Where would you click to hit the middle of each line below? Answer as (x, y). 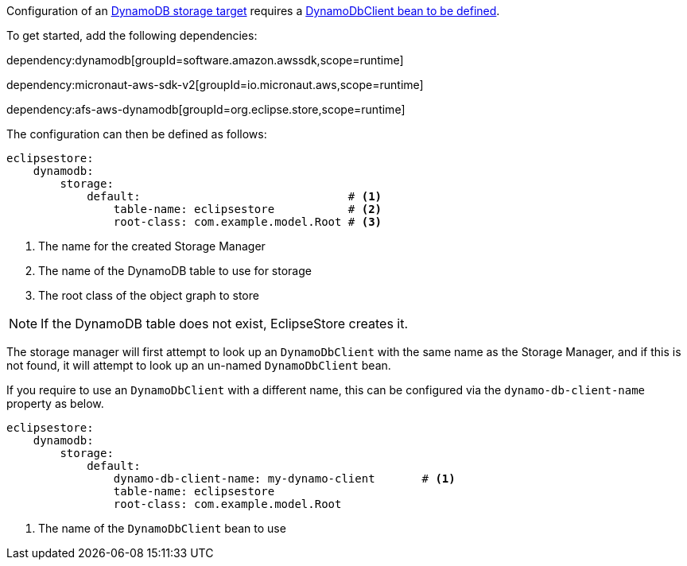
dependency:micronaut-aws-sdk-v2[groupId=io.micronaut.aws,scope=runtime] (215, 85)
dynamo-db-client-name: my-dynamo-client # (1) (284, 479)
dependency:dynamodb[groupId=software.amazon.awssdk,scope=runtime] (205, 60)
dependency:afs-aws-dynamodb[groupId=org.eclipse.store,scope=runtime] (206, 109)
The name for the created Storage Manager (152, 246)
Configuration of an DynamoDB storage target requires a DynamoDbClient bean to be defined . (253, 11)
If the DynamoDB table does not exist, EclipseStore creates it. (225, 324)
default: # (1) (235, 196)
